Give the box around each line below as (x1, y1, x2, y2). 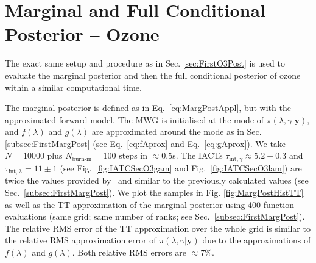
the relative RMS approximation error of (5, 234, 156, 247)
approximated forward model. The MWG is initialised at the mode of (5, 113, 264, 126)
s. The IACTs (172, 149, 223, 162)
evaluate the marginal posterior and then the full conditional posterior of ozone (5, 68, 301, 81)
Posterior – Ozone (5, 21, 160, 46)
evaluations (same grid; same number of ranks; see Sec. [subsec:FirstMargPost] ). (5, 210, 305, 223)
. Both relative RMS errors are (72, 245, 187, 258)
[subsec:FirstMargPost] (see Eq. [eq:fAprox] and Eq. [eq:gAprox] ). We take (5, 137, 286, 150)
